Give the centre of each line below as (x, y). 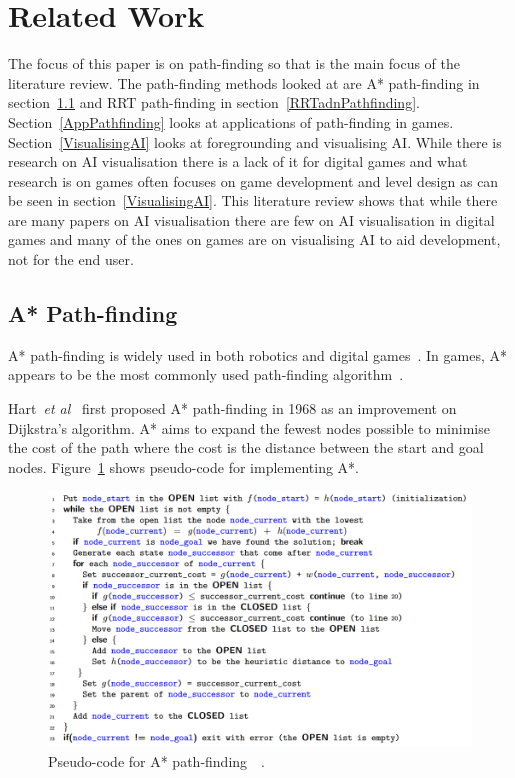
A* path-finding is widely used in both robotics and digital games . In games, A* (258, 354)
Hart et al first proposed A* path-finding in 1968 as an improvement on (232, 408)
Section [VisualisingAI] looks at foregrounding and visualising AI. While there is (255, 141)
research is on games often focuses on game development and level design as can (253, 180)
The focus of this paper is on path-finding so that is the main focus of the (234, 63)
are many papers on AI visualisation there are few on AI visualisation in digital (251, 219)
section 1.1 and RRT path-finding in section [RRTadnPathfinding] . (214, 102)
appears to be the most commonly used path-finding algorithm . (206, 374)
